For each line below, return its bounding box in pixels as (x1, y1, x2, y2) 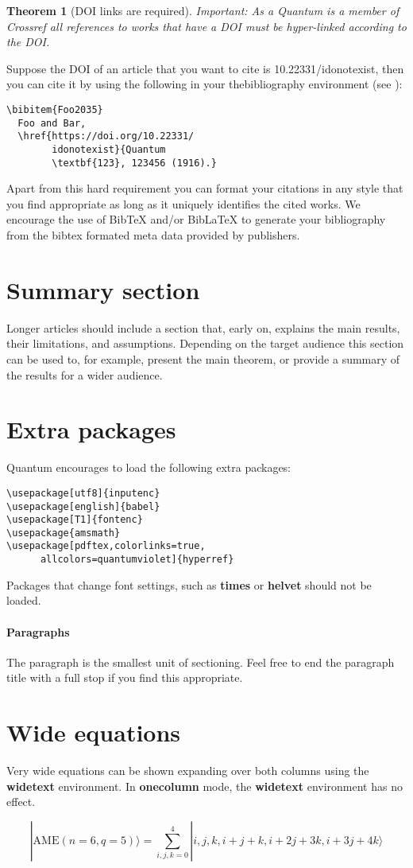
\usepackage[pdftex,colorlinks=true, (6, 540, 206, 552)
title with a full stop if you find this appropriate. (6, 669, 243, 686)
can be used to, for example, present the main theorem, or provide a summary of (6, 350, 400, 367)
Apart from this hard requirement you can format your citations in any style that (6, 180, 403, 197)
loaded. (6, 592, 41, 609)
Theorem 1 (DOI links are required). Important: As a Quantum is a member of (6, 2, 399, 18)
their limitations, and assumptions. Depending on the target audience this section (6, 335, 404, 352)
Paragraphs (6, 623, 70, 640)
